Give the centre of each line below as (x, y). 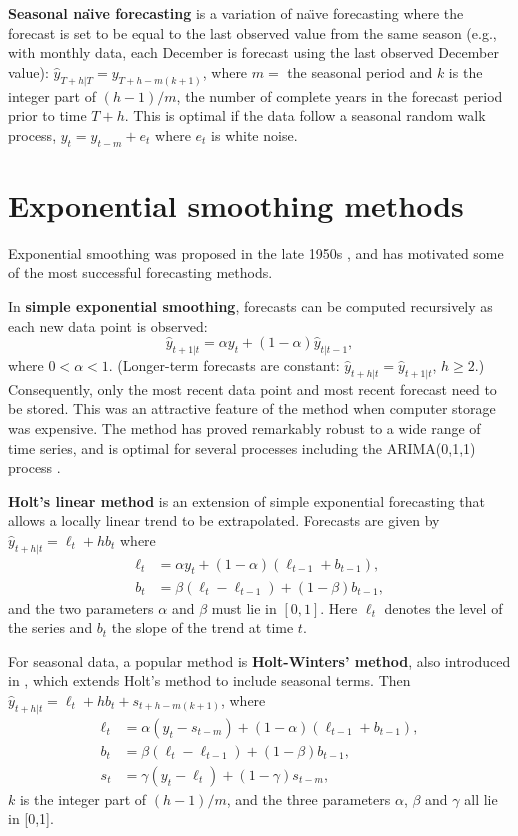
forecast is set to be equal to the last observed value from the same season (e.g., (252, 32)
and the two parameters (81, 607)
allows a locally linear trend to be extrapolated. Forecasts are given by (224, 520)
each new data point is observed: (108, 325)
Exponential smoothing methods (236, 204)
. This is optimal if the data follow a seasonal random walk (305, 115)
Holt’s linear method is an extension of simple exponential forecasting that (246, 500)
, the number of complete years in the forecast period (339, 95)
